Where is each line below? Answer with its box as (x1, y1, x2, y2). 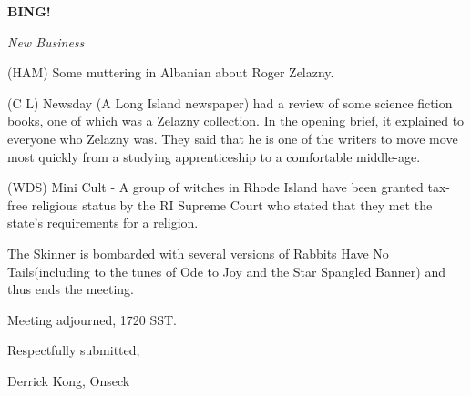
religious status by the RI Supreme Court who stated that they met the (31, 195, 433, 214)
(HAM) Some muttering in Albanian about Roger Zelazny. (7, 63, 334, 82)
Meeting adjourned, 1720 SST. (7, 310, 177, 329)
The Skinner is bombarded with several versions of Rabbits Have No (7, 243, 389, 262)
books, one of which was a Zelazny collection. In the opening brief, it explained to (7, 111, 465, 130)
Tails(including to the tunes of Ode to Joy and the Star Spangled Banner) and (7, 261, 445, 280)
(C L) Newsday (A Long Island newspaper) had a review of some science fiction (7, 93, 453, 112)
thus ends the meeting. (7, 279, 134, 299)
